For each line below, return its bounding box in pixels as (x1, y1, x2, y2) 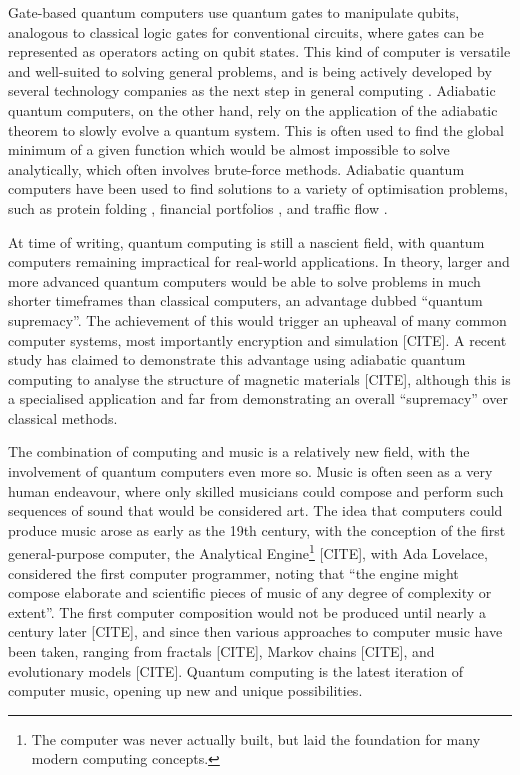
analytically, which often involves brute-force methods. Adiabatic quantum (8, 158, 465, 179)
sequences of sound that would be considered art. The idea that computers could (8, 500, 503, 521)
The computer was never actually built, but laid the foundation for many (31, 728, 481, 749)
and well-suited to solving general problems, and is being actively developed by (8, 60, 492, 81)
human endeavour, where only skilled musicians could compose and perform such (8, 480, 504, 501)
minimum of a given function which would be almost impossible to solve (8, 139, 450, 160)
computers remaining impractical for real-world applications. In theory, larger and (8, 251, 510, 272)
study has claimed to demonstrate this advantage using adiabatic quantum (8, 349, 466, 370)
